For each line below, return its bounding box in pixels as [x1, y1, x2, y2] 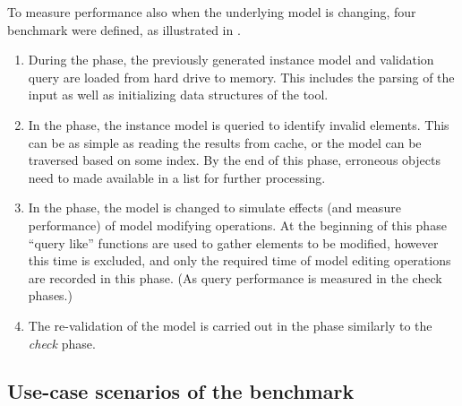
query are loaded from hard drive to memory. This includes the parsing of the [28, 67, 455, 86]
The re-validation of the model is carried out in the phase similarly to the [28, 315, 432, 334]
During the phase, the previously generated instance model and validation [28, 50, 434, 69]
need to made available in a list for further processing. [28, 168, 326, 186]
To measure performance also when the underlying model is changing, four [7, 3, 416, 21]
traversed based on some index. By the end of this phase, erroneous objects [28, 151, 441, 169]
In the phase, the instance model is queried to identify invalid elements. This [28, 115, 449, 134]
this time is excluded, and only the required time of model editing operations [28, 251, 451, 270]
